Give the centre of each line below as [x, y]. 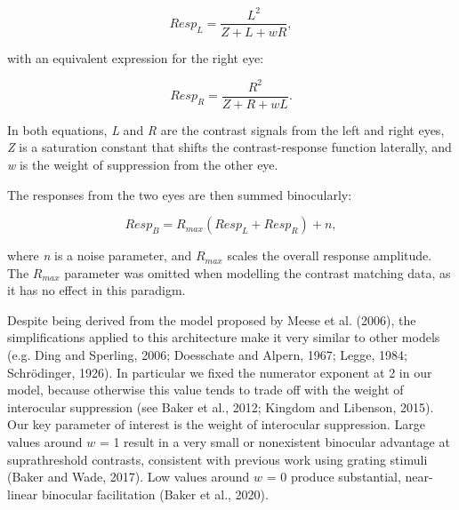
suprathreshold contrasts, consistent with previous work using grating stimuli [217, 459]
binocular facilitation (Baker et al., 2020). [155, 494]
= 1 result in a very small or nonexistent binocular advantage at [274, 442]
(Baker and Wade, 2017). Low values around [129, 477]
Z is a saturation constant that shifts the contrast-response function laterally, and [229, 147]
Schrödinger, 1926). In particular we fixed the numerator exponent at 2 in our [220, 372]
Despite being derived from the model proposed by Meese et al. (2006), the [212, 319]
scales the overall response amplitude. [330, 255]
